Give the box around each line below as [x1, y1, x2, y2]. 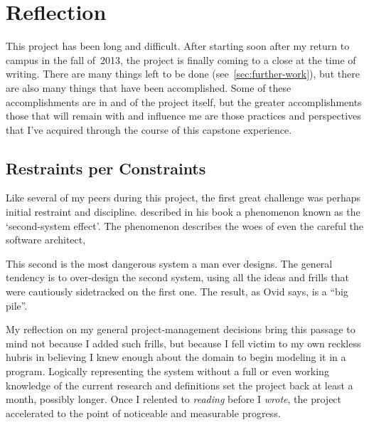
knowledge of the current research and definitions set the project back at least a [6, 377, 353, 392]
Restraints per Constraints [6, 157, 206, 179]
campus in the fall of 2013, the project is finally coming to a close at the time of [6, 52, 356, 67]
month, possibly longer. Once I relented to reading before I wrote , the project [6, 392, 342, 406]
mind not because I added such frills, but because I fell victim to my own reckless [6, 335, 361, 350]
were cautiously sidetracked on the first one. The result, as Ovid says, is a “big [6, 284, 348, 299]
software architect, [6, 232, 86, 247]
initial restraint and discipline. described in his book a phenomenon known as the [6, 204, 360, 219]
